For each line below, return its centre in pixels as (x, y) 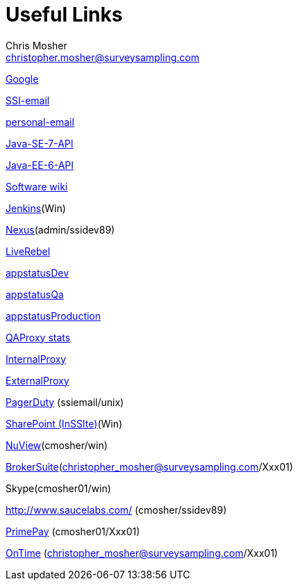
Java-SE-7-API (40, 143)
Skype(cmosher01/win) (58, 488)
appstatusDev (38, 272)
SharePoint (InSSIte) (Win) (64, 423)
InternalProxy (36, 359)
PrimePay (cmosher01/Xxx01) (73, 531)
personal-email (40, 122)
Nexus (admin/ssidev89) (60, 229)
